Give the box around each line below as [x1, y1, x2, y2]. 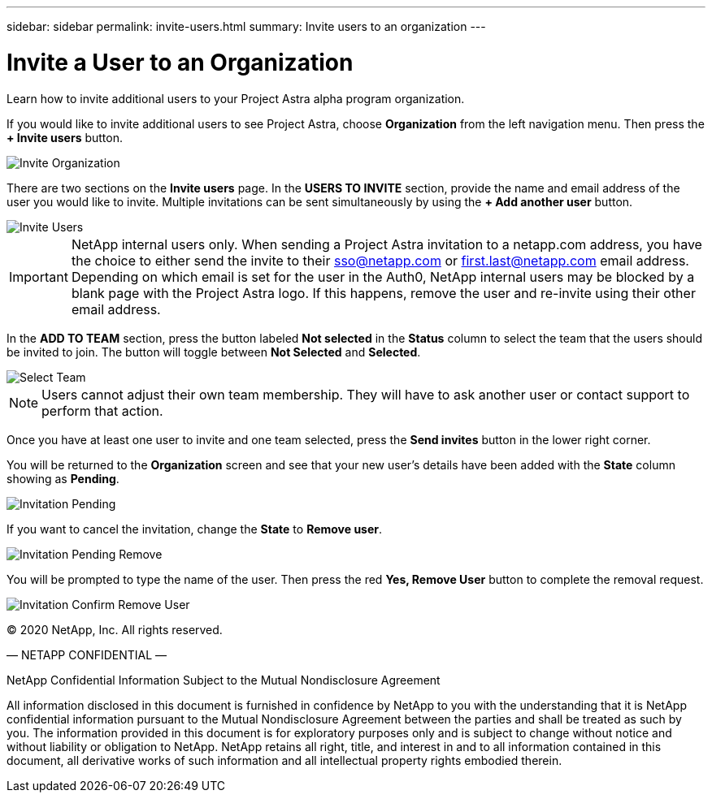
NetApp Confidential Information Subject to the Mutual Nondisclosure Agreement [7, 672, 441, 687]
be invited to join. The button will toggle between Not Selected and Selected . [7, 344, 421, 359]
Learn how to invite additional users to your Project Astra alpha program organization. [7, 91, 465, 106]
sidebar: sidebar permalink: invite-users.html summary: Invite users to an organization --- [7, 19, 486, 33]
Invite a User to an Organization [7, 48, 354, 76]
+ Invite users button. [7, 130, 124, 145]
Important [9, 268, 68, 285]
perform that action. [41, 402, 163, 419]
